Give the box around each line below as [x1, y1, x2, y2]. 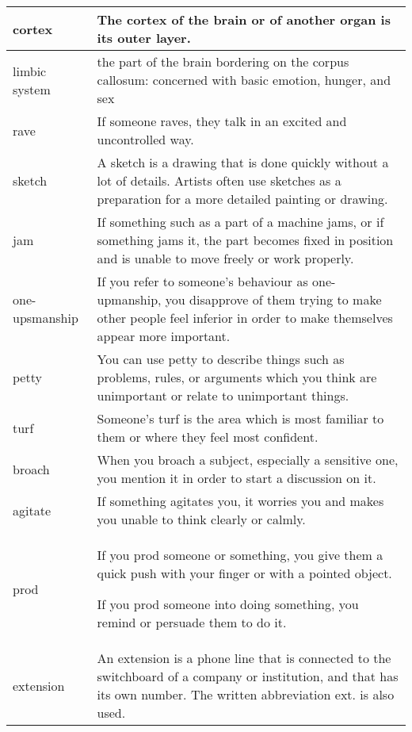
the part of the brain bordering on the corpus [97, 52, 349, 71]
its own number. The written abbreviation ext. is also [97, 685, 395, 703]
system [13, 79, 51, 98]
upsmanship [13, 309, 78, 327]
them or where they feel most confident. [97, 427, 319, 446]
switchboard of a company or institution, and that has [97, 667, 399, 685]
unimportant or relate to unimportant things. [97, 386, 349, 404]
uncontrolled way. [97, 130, 194, 148]
